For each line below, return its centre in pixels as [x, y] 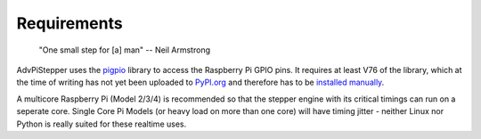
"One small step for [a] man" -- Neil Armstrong [125, 50]
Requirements [70, 23]
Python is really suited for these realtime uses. [102, 124]
